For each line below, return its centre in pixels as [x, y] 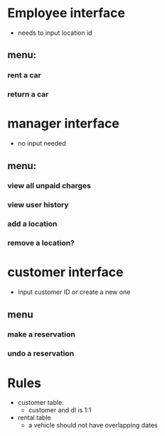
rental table [34, 418]
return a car [28, 94]
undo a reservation [41, 354]
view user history [38, 205]
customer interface [65, 272]
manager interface [63, 124]
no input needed [42, 143]
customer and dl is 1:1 [60, 410]
